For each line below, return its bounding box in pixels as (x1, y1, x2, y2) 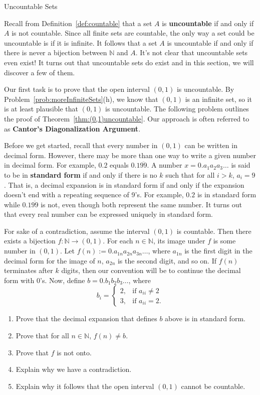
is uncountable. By (176, 84, 234, 94)
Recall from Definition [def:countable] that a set (4, 18, 152, 28)
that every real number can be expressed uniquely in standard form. (4, 209, 213, 219)
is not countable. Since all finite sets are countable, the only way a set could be (12, 28, 254, 38)
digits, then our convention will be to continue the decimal (61, 265, 241, 276)
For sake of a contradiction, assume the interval (4, 225, 150, 236)
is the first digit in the (184, 245, 252, 256)
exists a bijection (4, 235, 56, 246)
